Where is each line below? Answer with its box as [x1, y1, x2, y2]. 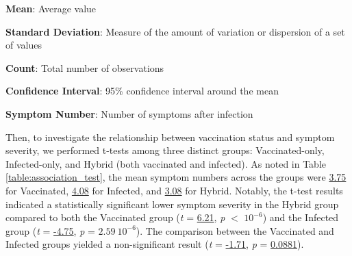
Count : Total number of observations [5, 60, 164, 75]
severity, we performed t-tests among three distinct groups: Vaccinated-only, [5, 143, 325, 157]
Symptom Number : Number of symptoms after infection [5, 106, 253, 120]
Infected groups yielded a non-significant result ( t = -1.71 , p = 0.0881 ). [5, 237, 304, 251]
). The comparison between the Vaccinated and [136, 223, 334, 238]
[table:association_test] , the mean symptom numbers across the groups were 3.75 [5, 170, 347, 184]
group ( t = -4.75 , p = [5, 223, 95, 238]
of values [5, 38, 42, 52]
